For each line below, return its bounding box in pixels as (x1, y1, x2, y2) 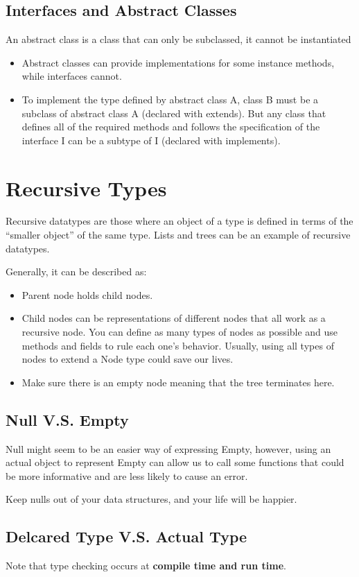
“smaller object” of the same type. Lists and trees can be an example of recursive (6, 227, 351, 242)
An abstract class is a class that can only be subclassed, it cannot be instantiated (6, 32, 351, 46)
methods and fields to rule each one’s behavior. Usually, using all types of (21, 338, 334, 352)
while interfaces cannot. (21, 69, 122, 83)
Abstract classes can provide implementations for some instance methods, (21, 55, 335, 69)
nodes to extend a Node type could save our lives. (21, 352, 234, 366)
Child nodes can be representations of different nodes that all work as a (21, 311, 326, 325)
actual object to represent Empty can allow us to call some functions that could (6, 455, 344, 470)
